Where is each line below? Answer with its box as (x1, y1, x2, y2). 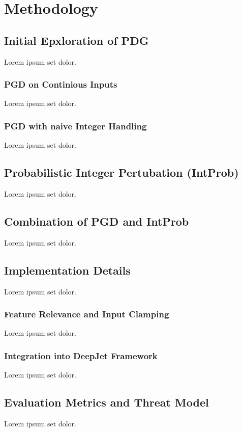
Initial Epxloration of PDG (4, 32, 149, 48)
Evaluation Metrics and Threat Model (4, 394, 209, 410)
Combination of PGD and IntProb (4, 213, 189, 229)
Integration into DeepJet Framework (4, 349, 158, 362)
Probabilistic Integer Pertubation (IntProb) (4, 165, 239, 180)
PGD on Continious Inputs (4, 78, 117, 91)
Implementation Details (4, 262, 131, 278)
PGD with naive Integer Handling (4, 119, 147, 132)
